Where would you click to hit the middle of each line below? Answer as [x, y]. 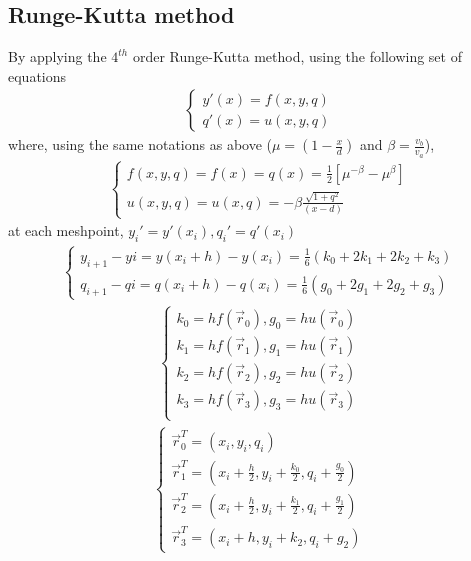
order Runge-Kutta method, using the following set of [297, 56]
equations [37, 75]
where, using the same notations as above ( [140, 144]
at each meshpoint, [66, 230]
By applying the [57, 56]
